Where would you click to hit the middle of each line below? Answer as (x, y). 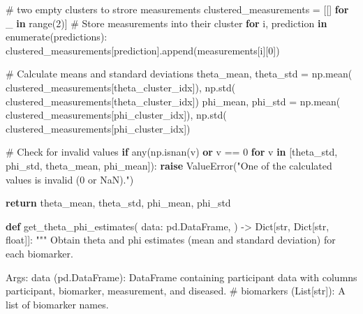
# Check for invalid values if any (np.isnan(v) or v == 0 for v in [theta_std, (172, 152)
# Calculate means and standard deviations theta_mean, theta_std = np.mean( (179, 74)
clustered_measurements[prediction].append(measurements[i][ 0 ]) (143, 50)
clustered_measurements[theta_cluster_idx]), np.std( (121, 87)
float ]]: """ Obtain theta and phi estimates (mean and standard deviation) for (171, 240)
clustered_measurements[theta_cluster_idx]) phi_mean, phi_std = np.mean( (173, 101)
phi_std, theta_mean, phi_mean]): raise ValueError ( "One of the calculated (169, 165)
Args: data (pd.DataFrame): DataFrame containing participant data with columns (181, 277)
